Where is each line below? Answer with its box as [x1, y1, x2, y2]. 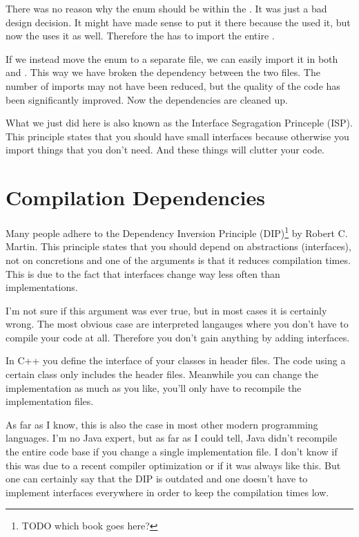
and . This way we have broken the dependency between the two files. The [6, 65, 320, 79]
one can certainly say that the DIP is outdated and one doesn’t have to [6, 471, 308, 486]
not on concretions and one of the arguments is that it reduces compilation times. [6, 252, 351, 267]
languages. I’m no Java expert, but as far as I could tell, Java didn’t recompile [6, 431, 338, 445]
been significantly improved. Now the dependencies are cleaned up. [6, 92, 288, 106]
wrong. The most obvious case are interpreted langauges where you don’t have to [6, 317, 349, 331]
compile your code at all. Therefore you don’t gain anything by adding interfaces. [6, 330, 350, 344]
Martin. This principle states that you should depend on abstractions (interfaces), [6, 239, 351, 254]
